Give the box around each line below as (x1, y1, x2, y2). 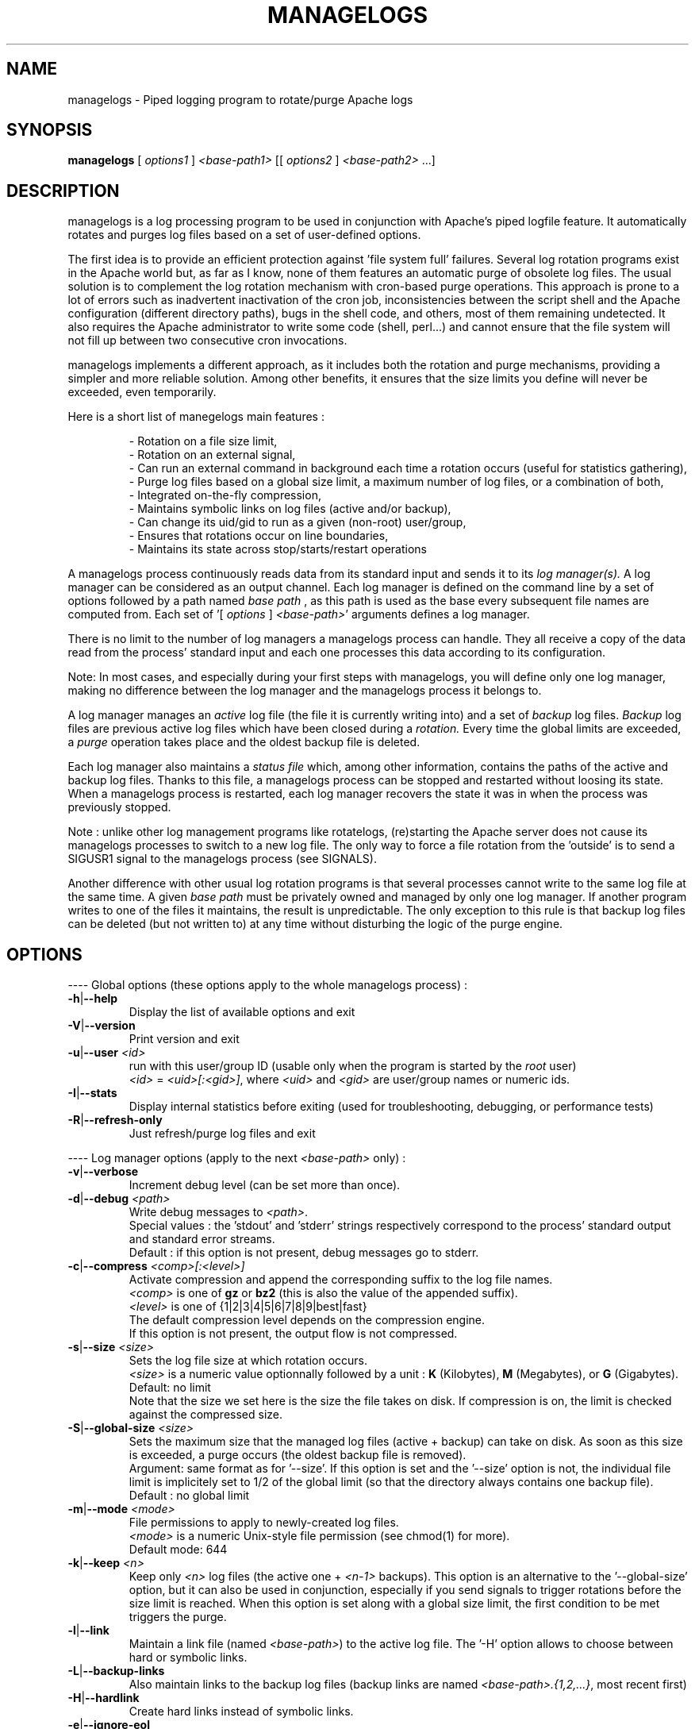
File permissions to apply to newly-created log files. (129, 1515, 399, 1530)
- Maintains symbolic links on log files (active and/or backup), (129, 502, 451, 516)
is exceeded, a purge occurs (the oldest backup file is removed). (129, 1448, 467, 1462)
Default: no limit (129, 1381, 211, 1395)
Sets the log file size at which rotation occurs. (129, 1354, 368, 1368)
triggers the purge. (129, 1610, 227, 1624)
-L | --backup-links (67, 1664, 165, 1678)
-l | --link (67, 1623, 109, 1638)
